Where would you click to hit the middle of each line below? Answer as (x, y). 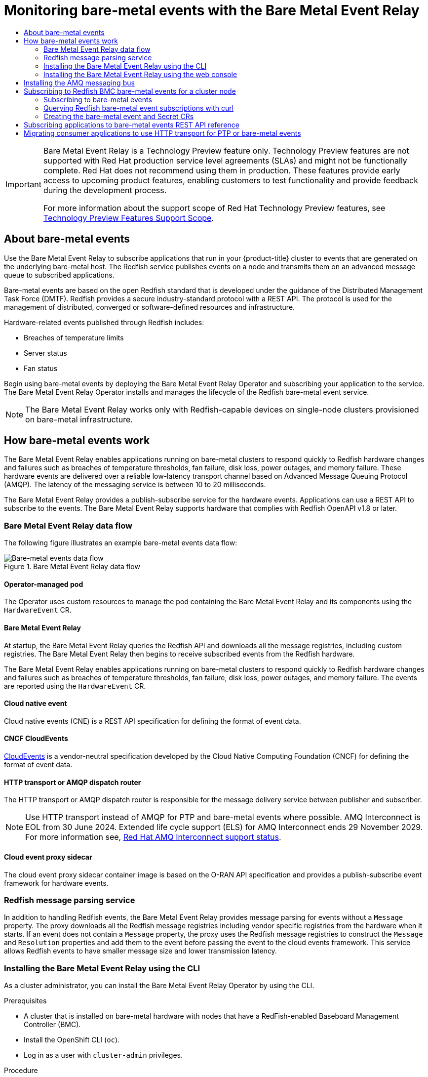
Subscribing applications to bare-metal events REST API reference (132, 124)
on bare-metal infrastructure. (79, 419)
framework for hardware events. (56, 883)
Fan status (41, 368)
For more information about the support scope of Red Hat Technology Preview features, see (214, 208)
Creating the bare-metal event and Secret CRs (119, 116)
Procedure (21, 1070)
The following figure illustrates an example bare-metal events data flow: (121, 543)
